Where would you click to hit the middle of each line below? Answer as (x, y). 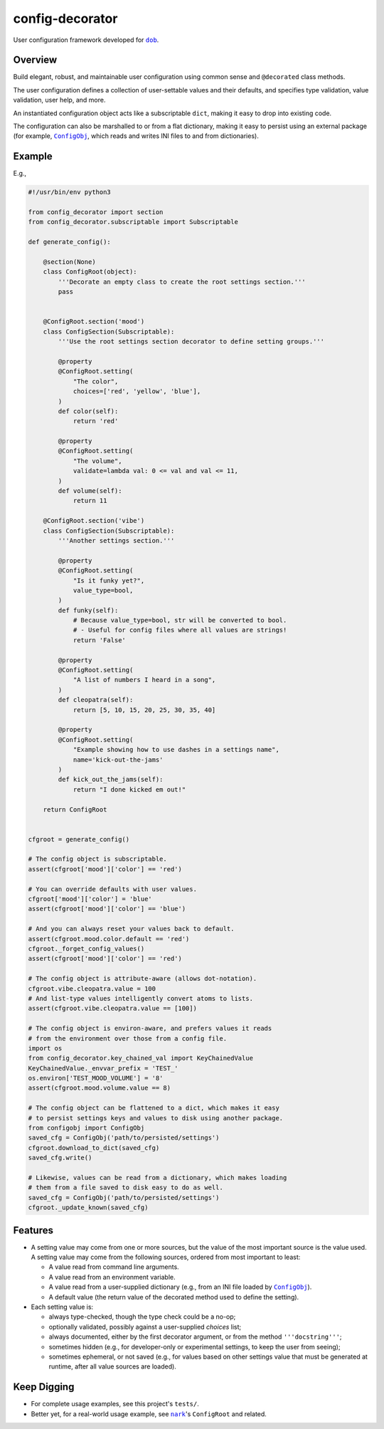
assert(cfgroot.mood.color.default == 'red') (109, 939)
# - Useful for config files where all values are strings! (180, 630)
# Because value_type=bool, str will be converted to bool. (180, 620)
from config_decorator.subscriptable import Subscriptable (133, 222)
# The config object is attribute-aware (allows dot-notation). (143, 979)
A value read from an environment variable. (112, 1277)
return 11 (90, 501)
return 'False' (99, 640)
